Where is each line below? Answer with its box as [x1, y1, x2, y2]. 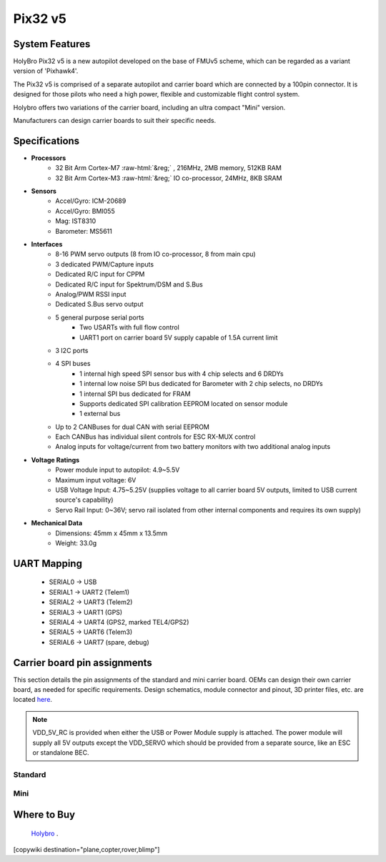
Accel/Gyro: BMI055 [55, 207, 115, 215]
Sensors [31, 187, 57, 196]
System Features [13, 38, 91, 50]
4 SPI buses [55, 360, 91, 368]
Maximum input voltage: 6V [55, 475, 137, 484]
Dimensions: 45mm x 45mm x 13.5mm [55, 529, 168, 537]
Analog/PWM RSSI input [55, 290, 127, 298]
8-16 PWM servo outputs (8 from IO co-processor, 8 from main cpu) [55, 250, 257, 259]
